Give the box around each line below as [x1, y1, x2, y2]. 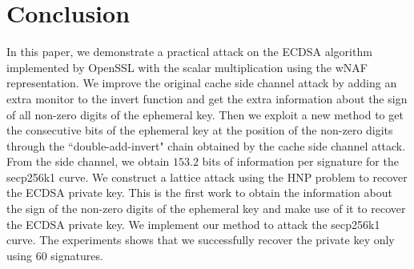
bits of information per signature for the [202, 153, 399, 170]
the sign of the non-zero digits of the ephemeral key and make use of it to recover [6, 200, 406, 217]
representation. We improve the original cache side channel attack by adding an [6, 74, 397, 91]
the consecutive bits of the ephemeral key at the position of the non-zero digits [6, 122, 393, 139]
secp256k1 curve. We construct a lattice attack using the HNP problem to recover [6, 168, 408, 185]
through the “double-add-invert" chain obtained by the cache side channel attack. [6, 137, 406, 154]
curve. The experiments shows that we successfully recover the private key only [6, 231, 395, 248]
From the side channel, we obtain [6, 153, 170, 170]
